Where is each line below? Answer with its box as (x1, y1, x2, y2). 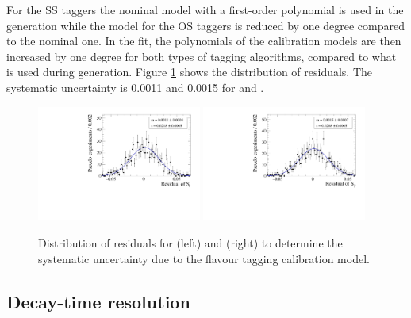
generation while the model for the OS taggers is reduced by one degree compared (6, 17, 405, 33)
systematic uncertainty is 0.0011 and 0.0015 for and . (6, 79, 264, 95)
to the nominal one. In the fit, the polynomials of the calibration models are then (6, 33, 401, 49)
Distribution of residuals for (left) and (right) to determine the (38, 234, 343, 251)
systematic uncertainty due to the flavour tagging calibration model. (38, 250, 370, 266)
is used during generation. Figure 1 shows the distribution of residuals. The (6, 63, 373, 80)
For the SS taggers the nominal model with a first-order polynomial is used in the (6, 2, 404, 17)
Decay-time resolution (6, 289, 190, 313)
